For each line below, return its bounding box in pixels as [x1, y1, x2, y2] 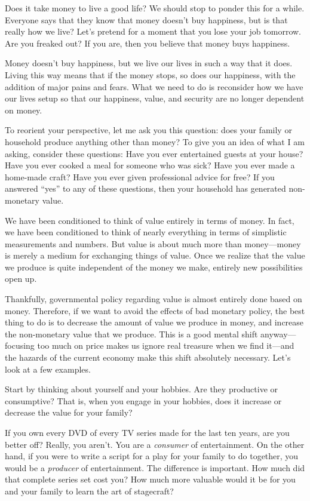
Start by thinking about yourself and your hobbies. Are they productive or [5, 383, 278, 395]
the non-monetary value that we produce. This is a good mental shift [5, 327, 258, 340]
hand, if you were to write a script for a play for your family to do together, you [5, 450, 299, 462]
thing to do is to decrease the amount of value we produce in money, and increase [5, 316, 304, 328]
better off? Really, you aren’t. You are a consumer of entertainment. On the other [5, 438, 305, 450]
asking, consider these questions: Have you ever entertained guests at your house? [5, 147, 303, 159]
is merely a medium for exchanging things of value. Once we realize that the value [5, 249, 305, 262]
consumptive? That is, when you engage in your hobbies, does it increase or [5, 394, 282, 407]
